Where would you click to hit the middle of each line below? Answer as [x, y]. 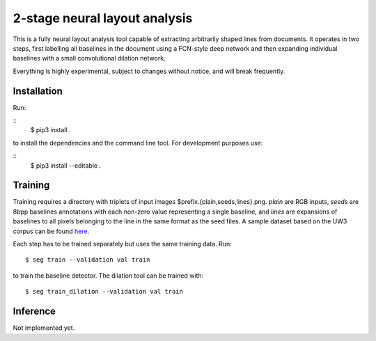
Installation [38, 91]
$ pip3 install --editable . [65, 165]
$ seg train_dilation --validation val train [104, 292]
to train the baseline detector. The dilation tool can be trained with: [108, 276]
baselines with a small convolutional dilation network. [89, 58]
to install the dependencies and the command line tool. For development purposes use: [138, 143]
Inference [34, 311]
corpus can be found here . [51, 231]
